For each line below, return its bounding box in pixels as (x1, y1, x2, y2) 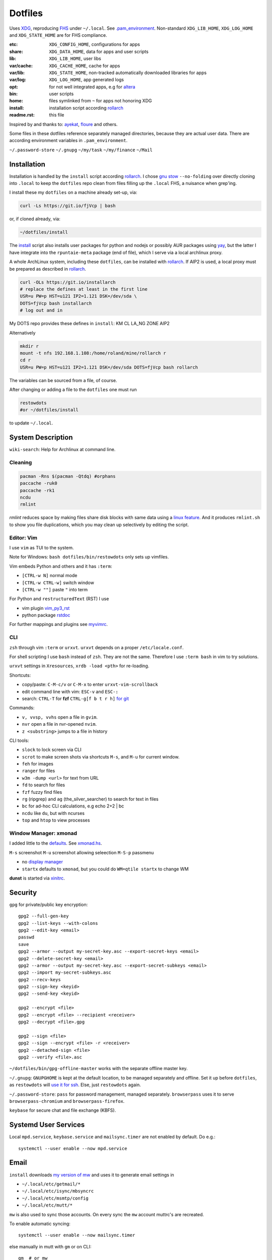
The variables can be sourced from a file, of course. (9, 377, 117, 383)
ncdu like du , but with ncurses (22, 810, 85, 816)
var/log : (9, 77, 27, 83)
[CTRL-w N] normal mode (22, 573, 78, 579)
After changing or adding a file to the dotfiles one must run (9, 387, 137, 393)
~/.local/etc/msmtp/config (22, 1195, 89, 1201)
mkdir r (20, 343, 39, 349)
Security (9, 888, 37, 897)
